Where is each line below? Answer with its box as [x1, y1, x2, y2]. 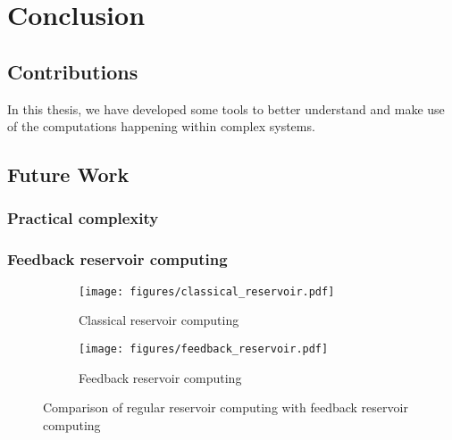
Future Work [7, 161, 130, 188]
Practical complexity [7, 207, 159, 229]
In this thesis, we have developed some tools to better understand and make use [7, 99, 445, 118]
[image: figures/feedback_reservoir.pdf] [79, 342, 329, 355]
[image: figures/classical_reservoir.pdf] [79, 285, 335, 298]
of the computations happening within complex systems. [7, 117, 315, 136]
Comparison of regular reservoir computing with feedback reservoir [43, 398, 408, 417]
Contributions [7, 57, 138, 85]
